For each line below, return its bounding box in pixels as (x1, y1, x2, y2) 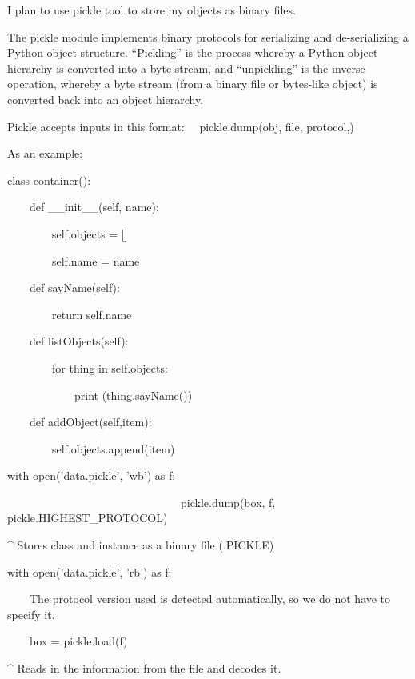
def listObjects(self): (29, 333, 129, 349)
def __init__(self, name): (29, 198, 159, 215)
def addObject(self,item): (29, 413, 152, 430)
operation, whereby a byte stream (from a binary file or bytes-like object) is (7, 75, 378, 92)
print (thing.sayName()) (74, 386, 193, 403)
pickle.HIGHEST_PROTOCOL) (7, 509, 168, 526)
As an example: (7, 145, 83, 162)
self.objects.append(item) (51, 440, 175, 457)
